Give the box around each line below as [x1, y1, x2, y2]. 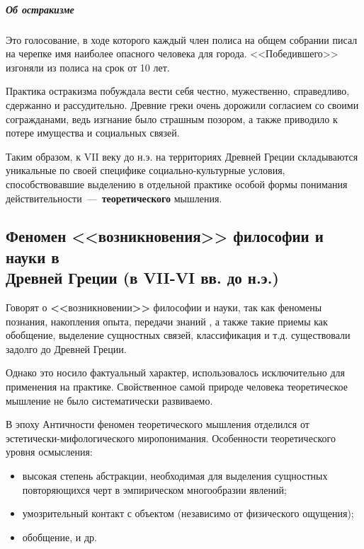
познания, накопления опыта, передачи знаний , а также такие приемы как [6, 313, 328, 328]
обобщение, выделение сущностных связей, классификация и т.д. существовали [6, 328, 351, 342]
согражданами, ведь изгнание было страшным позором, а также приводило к [6, 111, 338, 126]
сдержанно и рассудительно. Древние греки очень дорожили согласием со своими [6, 97, 359, 112]
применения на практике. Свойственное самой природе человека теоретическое [6, 379, 348, 394]
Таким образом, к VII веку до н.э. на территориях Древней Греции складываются [6, 149, 358, 163]
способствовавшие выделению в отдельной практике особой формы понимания [6, 176, 348, 191]
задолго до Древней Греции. [6, 341, 127, 356]
